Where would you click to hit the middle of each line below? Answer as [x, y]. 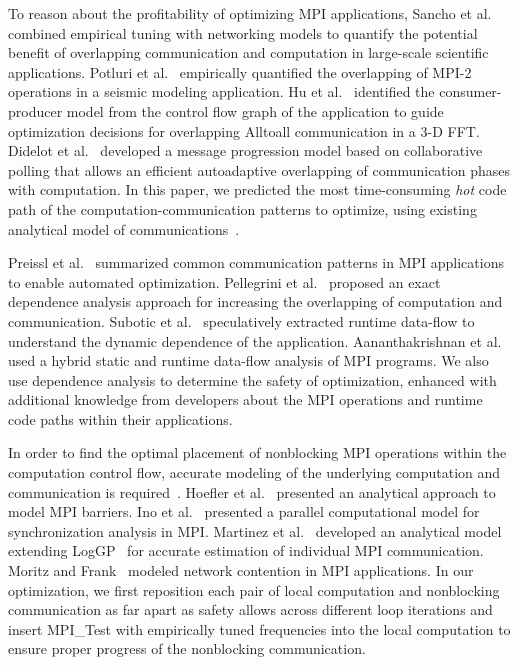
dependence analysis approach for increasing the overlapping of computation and [255, 301]
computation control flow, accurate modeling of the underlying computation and [254, 472]
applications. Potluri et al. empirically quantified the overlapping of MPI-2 [240, 71]
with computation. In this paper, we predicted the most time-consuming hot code [257, 189]
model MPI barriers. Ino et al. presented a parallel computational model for [244, 511]
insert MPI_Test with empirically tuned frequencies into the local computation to [259, 628]
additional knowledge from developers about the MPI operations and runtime [245, 399]
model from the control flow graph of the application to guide [255, 110]
